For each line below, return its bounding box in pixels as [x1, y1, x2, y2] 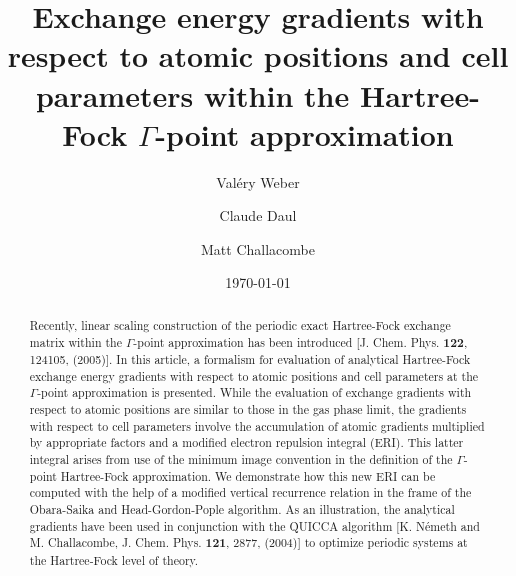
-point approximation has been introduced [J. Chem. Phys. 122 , [133, 333, 468, 351]
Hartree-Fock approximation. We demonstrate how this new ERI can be [60, 467, 436, 484]
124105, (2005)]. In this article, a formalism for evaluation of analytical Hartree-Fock [29, 351, 471, 368]
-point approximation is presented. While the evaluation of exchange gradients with [37, 384, 472, 401]
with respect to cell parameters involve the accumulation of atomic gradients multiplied [29, 417, 485, 434]
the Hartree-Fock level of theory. [29, 552, 199, 569]
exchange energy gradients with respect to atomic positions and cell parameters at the [29, 367, 479, 384]
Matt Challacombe [201, 238, 315, 259]
